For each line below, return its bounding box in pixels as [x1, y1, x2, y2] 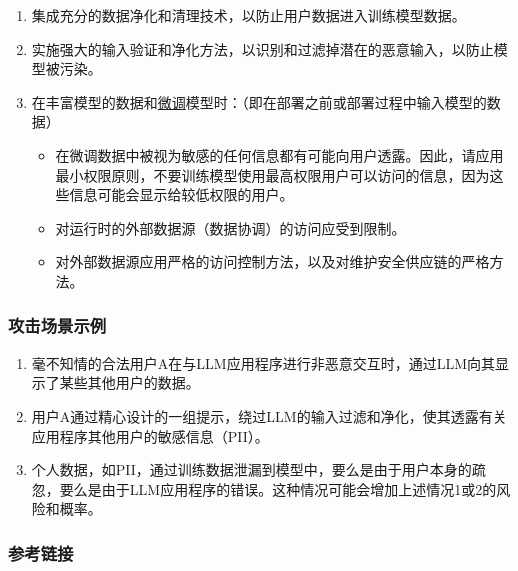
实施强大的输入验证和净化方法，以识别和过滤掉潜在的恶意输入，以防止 [31, 38, 494, 59]
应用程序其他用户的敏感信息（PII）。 [31, 425, 269, 446]
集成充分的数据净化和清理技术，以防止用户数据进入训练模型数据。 [31, 5, 466, 25]
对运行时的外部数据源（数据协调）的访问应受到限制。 [55, 217, 406, 238]
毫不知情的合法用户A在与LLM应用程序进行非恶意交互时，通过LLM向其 [31, 352, 495, 373]
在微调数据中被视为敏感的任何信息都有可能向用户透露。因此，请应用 [55, 144, 504, 165]
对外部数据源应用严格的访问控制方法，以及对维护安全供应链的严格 [55, 251, 490, 272]
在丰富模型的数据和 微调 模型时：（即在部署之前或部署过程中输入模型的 [31, 91, 487, 112]
